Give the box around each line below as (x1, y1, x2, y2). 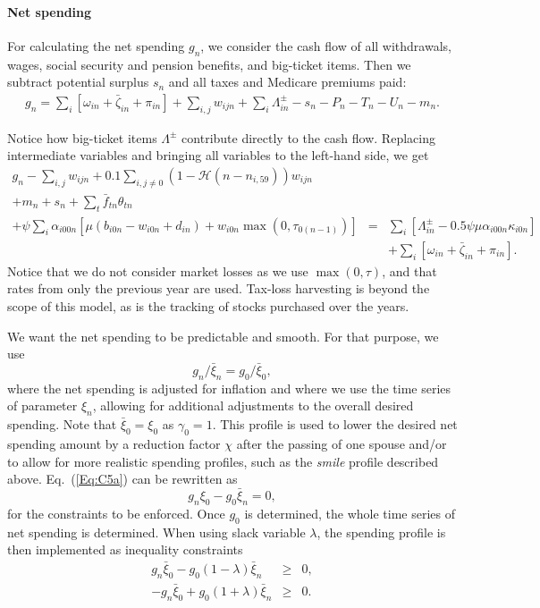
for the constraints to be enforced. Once (7, 503, 225, 522)
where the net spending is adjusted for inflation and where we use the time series (7, 378, 451, 397)
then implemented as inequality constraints (7, 540, 243, 559)
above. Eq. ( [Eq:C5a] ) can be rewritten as (7, 469, 238, 488)
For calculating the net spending (7, 36, 185, 55)
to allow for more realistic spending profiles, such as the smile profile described (7, 452, 439, 470)
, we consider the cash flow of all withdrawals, (200, 36, 451, 55)
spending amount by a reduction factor (7, 434, 221, 452)
